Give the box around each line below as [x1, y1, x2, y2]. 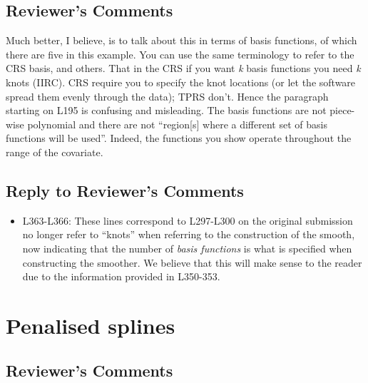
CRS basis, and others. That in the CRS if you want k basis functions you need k [6, 61, 361, 76]
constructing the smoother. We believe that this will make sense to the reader [22, 255, 362, 270]
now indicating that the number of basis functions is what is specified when [22, 240, 352, 255]
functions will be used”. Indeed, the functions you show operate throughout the [6, 131, 352, 145]
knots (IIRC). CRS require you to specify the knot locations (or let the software [6, 74, 356, 89]
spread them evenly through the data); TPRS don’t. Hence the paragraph [6, 88, 329, 103]
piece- [329, 103, 355, 118]
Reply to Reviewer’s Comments [6, 179, 244, 201]
